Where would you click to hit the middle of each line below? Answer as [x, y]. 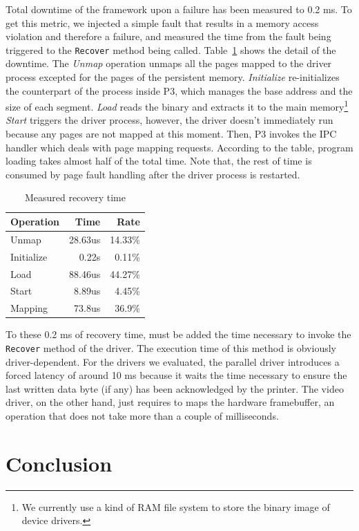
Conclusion [59, 463]
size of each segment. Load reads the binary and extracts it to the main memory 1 [177, 105]
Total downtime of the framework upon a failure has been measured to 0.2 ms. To [179, 9]
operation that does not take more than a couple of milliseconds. [142, 415]
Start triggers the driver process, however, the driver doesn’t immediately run [169, 120]
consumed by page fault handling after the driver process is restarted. [153, 174]
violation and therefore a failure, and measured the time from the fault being [168, 36]
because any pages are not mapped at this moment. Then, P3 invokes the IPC [171, 134]
